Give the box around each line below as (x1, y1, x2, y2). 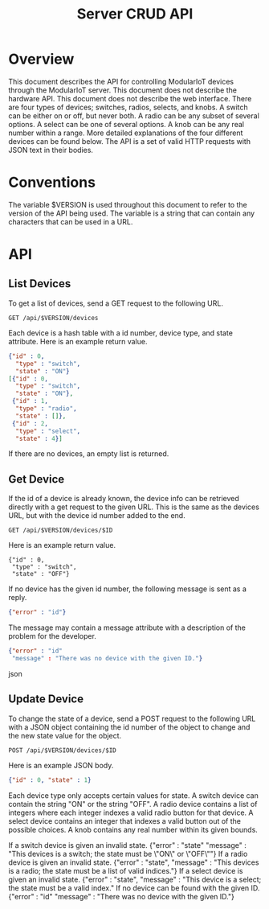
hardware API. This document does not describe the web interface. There (8, 93, 252, 103)
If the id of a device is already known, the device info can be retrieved (8, 494, 239, 504)
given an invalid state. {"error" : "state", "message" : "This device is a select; (8, 874, 262, 884)
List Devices (8, 277, 71, 290)
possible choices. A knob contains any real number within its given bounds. (8, 825, 259, 834)
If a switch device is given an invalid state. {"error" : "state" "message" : (8, 840, 247, 849)
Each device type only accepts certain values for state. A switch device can (8, 790, 259, 800)
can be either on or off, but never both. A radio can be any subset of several (8, 110, 259, 121)
